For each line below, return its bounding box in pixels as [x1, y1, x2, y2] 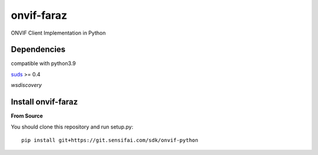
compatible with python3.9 [11, 60, 76, 67]
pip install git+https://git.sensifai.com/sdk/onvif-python [21, 137, 198, 143]
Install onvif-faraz [11, 97, 78, 107]
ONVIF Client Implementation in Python [11, 29, 106, 36]
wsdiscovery [11, 82, 42, 89]
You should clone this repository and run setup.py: [11, 123, 134, 130]
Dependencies [11, 45, 66, 55]
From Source [11, 112, 44, 120]
